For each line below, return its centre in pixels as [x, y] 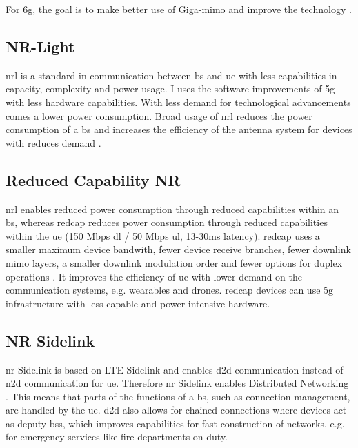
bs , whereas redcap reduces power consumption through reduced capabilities [167, 222]
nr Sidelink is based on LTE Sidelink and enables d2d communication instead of [175, 369]
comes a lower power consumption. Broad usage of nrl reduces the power [159, 115]
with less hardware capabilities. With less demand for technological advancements [178, 102]
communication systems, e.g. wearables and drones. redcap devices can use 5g [170, 290]
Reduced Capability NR [93, 180]
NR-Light [40, 46]
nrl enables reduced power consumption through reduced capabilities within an [172, 208]
